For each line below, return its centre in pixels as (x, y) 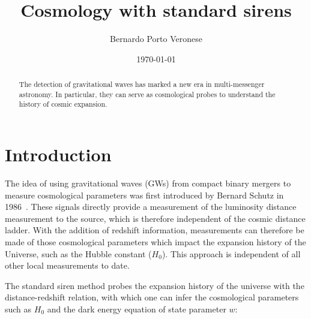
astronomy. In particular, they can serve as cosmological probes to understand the (147, 94)
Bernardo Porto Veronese (156, 39)
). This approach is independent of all (231, 253)
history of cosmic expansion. (63, 104)
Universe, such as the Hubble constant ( (78, 253)
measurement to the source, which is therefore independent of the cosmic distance (155, 218)
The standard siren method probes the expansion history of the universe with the (155, 285)
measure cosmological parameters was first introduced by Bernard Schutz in (144, 195)
